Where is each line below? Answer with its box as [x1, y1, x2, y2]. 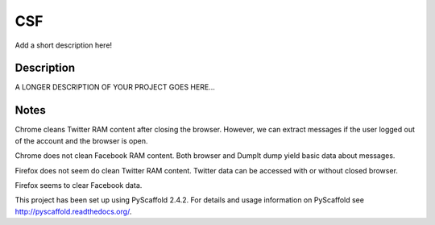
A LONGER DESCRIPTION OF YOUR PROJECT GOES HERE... [14, 82, 215, 92]
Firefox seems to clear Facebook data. [14, 180, 143, 190]
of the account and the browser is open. [14, 135, 148, 145]
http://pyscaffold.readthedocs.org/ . [14, 206, 132, 216]
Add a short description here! [14, 40, 113, 50]
